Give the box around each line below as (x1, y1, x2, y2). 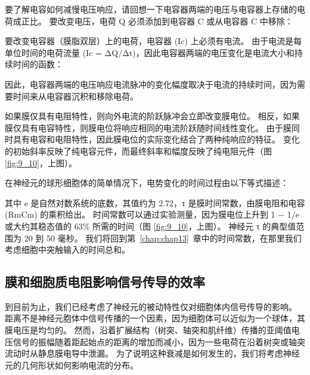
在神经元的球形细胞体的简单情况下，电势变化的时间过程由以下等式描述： (5, 176, 289, 189)
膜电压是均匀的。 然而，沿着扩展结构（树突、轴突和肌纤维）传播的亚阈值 (5, 324, 292, 336)
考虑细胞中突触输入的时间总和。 (5, 243, 130, 256)
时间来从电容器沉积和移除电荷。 (13, 89, 138, 102)
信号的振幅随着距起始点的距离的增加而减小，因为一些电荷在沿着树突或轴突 (13, 335, 305, 348)
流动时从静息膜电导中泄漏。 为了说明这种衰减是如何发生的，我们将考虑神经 (5, 347, 300, 359)
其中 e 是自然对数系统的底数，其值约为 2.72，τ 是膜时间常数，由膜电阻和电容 (5, 196, 305, 209)
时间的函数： (13, 58, 63, 70)
